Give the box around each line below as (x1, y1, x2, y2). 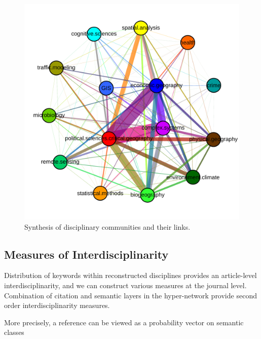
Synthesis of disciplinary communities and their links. (24, 221, 191, 232)
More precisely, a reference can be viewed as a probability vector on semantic (4, 317, 244, 327)
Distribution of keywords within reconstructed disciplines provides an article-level (4, 270, 257, 281)
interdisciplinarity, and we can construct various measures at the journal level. (4, 280, 247, 290)
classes (4, 327, 24, 337)
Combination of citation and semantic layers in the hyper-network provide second (4, 290, 257, 300)
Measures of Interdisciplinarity (4, 246, 169, 262)
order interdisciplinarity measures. (4, 300, 110, 311)
